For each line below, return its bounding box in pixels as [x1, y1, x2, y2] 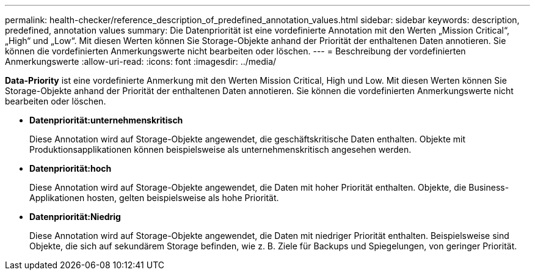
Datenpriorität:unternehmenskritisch [29, 115, 183, 125]
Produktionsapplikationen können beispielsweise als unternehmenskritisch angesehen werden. [29, 144, 412, 155]
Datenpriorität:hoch [29, 163, 112, 174]
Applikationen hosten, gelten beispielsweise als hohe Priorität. [29, 193, 279, 203]
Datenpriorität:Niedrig [29, 211, 121, 222]
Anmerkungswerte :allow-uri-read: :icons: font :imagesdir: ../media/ [5, 56, 277, 67]
